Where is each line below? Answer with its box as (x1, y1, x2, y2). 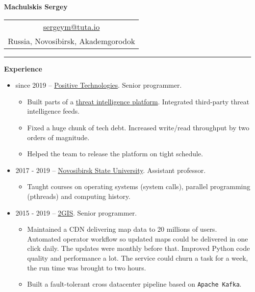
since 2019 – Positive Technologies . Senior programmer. (15, 80, 182, 90)
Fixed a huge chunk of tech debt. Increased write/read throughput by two (27, 122, 250, 132)
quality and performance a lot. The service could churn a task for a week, (27, 252, 248, 263)
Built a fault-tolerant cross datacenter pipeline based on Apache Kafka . (27, 279, 242, 289)
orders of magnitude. (27, 132, 90, 142)
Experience (4, 63, 42, 73)
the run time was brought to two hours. (27, 262, 146, 272)
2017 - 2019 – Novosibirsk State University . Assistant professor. (15, 165, 206, 175)
